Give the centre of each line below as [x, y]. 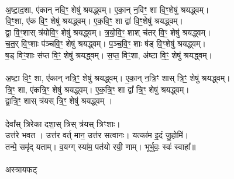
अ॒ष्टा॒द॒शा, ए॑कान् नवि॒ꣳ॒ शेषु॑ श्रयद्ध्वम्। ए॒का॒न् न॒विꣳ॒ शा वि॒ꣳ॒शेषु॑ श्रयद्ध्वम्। [107, 9]
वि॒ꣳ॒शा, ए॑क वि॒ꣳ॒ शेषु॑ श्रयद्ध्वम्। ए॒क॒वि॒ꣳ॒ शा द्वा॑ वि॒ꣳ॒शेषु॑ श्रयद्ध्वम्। [94, 21]
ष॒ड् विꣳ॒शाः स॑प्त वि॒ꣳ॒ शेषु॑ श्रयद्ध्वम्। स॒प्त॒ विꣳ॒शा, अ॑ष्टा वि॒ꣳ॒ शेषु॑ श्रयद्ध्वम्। [109, 55]
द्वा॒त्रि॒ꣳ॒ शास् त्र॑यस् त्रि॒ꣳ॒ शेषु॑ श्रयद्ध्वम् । [59, 101]
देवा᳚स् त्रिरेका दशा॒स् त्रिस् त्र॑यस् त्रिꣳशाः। [63, 123]
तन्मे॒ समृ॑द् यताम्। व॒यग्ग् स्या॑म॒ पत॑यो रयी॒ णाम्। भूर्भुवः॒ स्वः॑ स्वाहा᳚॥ [101, 146]
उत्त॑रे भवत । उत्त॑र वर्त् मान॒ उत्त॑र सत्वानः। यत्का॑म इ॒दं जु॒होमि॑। [97, 135]
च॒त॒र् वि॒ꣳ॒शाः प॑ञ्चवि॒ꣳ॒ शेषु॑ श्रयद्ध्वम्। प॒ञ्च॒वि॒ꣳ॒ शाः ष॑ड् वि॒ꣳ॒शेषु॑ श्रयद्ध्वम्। [106, 43]
